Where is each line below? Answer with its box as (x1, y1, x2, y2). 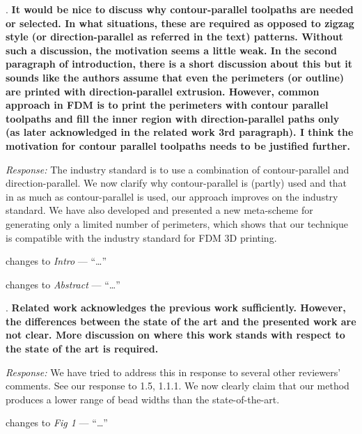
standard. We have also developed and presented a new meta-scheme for (6, 203, 313, 217)
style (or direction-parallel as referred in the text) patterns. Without (6, 29, 343, 44)
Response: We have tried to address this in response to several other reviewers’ (6, 364, 341, 379)
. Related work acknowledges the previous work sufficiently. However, (6, 300, 346, 315)
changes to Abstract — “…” (6, 277, 120, 291)
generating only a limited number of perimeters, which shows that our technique (6, 216, 348, 231)
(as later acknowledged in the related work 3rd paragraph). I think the (6, 125, 354, 139)
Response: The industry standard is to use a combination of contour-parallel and (6, 162, 349, 176)
